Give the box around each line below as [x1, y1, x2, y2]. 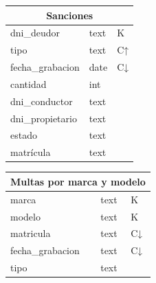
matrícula [10, 145, 51, 159]
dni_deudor [10, 25, 60, 40]
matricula [10, 226, 51, 240]
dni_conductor [10, 93, 73, 108]
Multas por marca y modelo [10, 174, 146, 188]
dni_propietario [10, 111, 77, 125]
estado [10, 128, 37, 142]
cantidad [10, 76, 47, 91]
